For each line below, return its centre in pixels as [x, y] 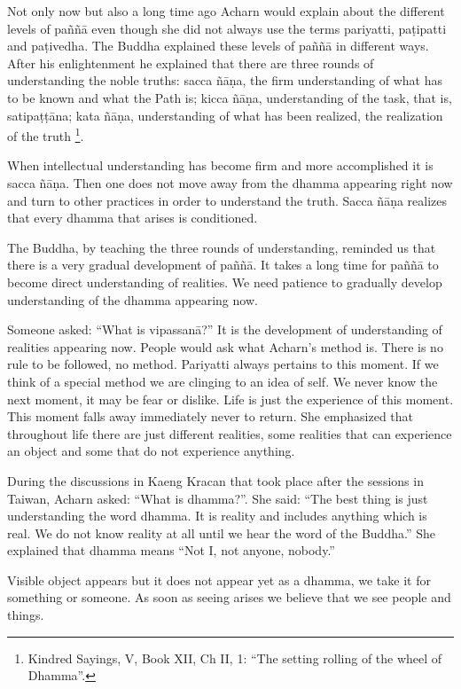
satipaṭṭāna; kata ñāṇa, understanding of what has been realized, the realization [225, 115]
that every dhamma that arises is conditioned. [133, 218]
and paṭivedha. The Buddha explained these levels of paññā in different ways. [218, 46]
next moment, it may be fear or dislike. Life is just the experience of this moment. [230, 399]
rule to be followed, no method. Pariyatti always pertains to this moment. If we [223, 364]
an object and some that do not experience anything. [151, 451]
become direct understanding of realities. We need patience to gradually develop [225, 282]
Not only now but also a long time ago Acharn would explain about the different [226, 11]
